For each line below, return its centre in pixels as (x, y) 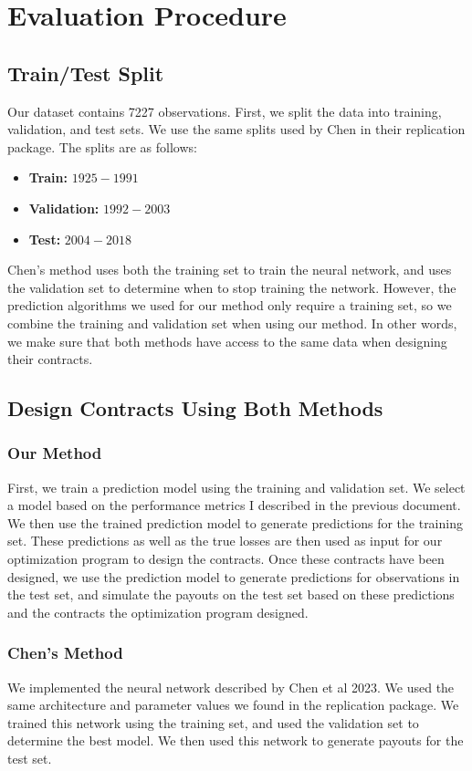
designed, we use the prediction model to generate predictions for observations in (234, 576)
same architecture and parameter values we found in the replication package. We (233, 705)
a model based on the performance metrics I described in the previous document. (234, 505)
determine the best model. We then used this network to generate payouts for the (236, 740)
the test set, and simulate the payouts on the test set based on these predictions (231, 594)
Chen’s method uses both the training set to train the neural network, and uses (230, 270)
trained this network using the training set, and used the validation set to (213, 722)
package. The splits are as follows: (102, 146)
